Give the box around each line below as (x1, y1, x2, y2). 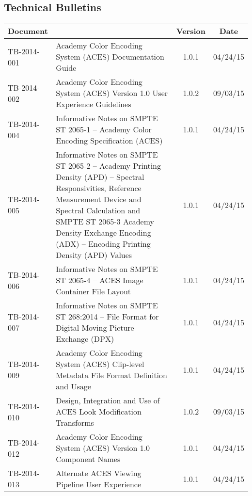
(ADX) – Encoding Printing (56, 238, 151, 250)
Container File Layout (56, 286, 131, 297)
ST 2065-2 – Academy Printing (56, 160, 161, 172)
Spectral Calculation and (56, 205, 141, 216)
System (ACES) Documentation (56, 51, 164, 63)
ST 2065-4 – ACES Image (56, 274, 143, 286)
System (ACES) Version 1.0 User (56, 87, 168, 99)
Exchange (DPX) (56, 333, 114, 345)
